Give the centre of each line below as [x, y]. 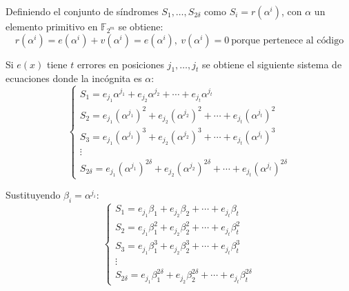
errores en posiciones [120, 64]
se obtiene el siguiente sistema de [272, 64]
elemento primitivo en [52, 26]
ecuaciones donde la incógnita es [74, 78]
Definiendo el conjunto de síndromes [82, 11]
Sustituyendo [33, 195]
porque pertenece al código [288, 40]
